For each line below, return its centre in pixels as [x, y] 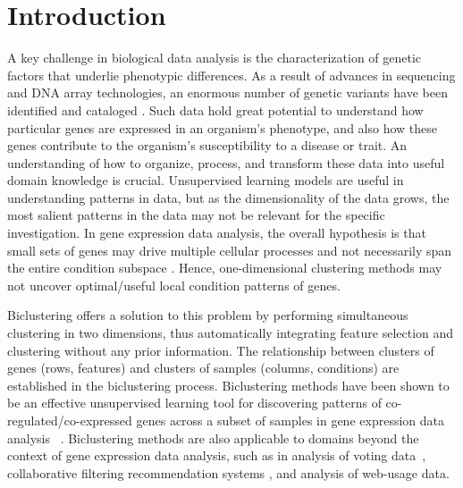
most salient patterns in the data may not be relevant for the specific [196, 215]
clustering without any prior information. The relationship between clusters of [221, 350]
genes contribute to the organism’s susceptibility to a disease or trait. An [207, 145]
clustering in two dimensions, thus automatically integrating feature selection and [231, 333]
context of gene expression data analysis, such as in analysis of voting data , [217, 455]
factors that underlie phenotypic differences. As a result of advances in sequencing [231, 75]
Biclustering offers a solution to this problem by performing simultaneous [208, 315]
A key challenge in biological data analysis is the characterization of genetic [215, 58]
